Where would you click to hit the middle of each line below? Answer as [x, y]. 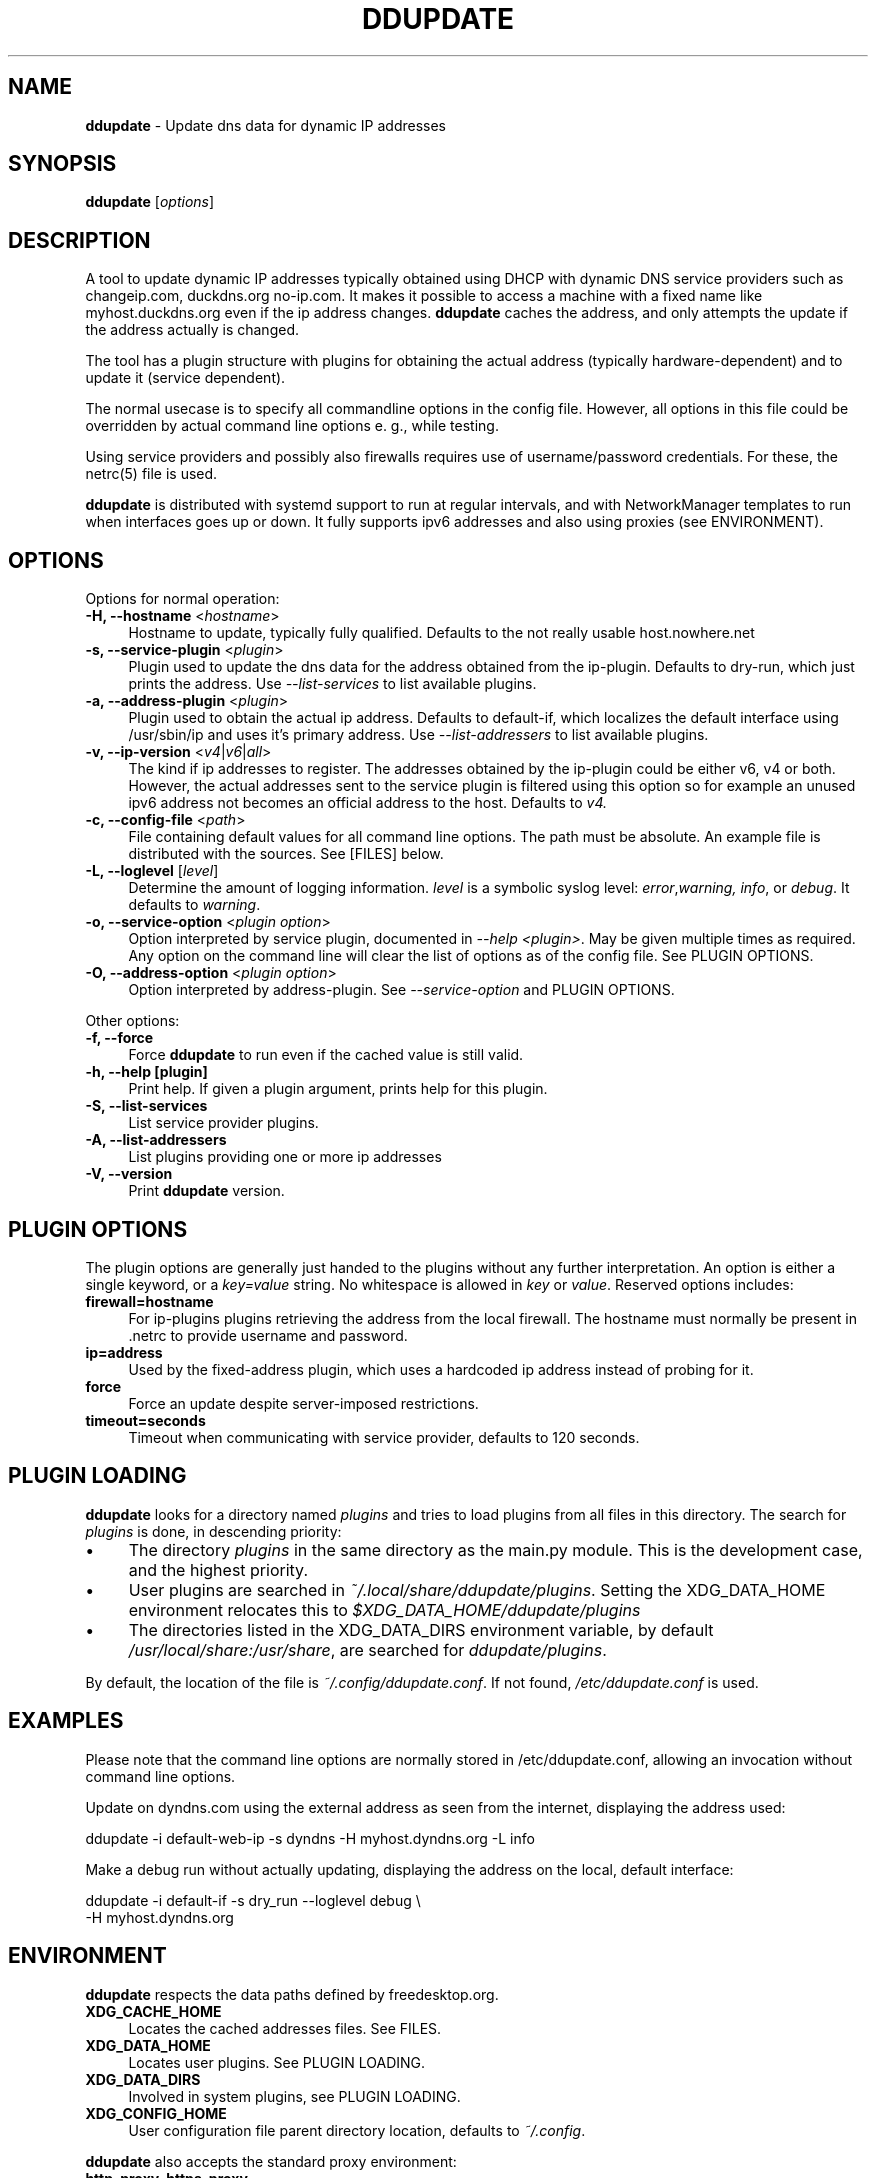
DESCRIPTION [79, 240]
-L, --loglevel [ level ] [152, 871]
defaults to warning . [194, 905]
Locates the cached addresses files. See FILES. [285, 2028]
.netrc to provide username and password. [268, 1335]
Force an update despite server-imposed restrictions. [303, 1403]
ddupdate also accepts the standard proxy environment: [271, 2161]
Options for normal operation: [182, 599]
